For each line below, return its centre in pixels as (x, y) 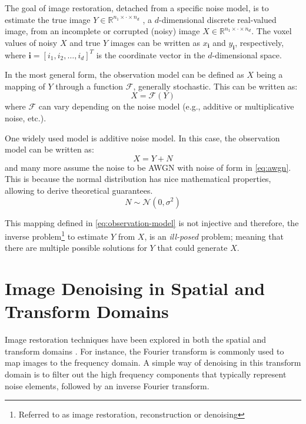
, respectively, (260, 42)
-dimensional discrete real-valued (217, 19)
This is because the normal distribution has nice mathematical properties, (138, 179)
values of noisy (31, 42)
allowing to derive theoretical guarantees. (79, 190)
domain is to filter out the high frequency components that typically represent (146, 374)
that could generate (192, 248)
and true (85, 42)
